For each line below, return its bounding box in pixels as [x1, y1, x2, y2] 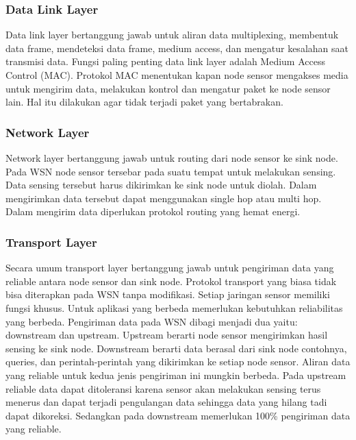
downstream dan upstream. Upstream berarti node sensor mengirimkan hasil [5, 328, 328, 342]
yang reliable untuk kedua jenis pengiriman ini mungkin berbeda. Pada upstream [5, 367, 346, 382]
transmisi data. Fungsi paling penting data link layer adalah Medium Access [5, 54, 325, 69]
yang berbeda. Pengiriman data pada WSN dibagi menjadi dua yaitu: [5, 314, 298, 328]
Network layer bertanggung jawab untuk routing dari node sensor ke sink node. [5, 151, 338, 164]
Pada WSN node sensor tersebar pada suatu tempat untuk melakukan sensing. [5, 164, 336, 178]
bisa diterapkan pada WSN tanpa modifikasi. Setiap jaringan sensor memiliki [5, 287, 330, 302]
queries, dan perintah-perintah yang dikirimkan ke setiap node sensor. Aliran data [5, 354, 351, 369]
